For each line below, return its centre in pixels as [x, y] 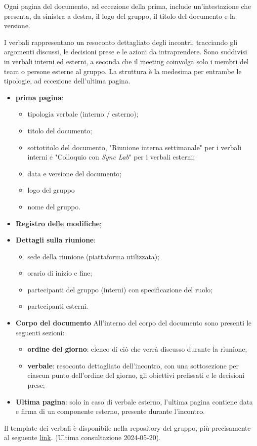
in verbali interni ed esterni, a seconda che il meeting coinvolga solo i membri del [127, 61]
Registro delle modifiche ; [59, 223]
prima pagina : [40, 97]
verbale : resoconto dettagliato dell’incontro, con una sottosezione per [133, 365]
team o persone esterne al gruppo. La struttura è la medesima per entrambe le [123, 71]
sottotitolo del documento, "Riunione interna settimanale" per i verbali [134, 147]
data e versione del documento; [74, 173]
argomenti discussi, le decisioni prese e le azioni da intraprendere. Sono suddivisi [126, 52]
